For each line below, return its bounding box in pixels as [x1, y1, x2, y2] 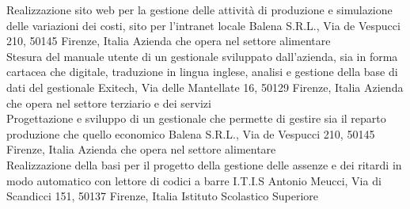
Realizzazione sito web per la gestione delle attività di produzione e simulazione [6, 2, 393, 17]
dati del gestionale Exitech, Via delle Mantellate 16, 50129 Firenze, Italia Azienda [6, 78, 404, 95]
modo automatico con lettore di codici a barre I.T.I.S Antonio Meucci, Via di [6, 172, 382, 188]
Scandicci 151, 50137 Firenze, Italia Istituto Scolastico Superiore [6, 188, 319, 204]
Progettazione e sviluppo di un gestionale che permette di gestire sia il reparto [6, 110, 386, 127]
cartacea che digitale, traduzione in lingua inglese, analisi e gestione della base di [6, 63, 398, 80]
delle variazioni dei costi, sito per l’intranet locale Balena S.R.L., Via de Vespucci [6, 17, 401, 33]
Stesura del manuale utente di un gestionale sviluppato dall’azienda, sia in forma [6, 47, 398, 64]
